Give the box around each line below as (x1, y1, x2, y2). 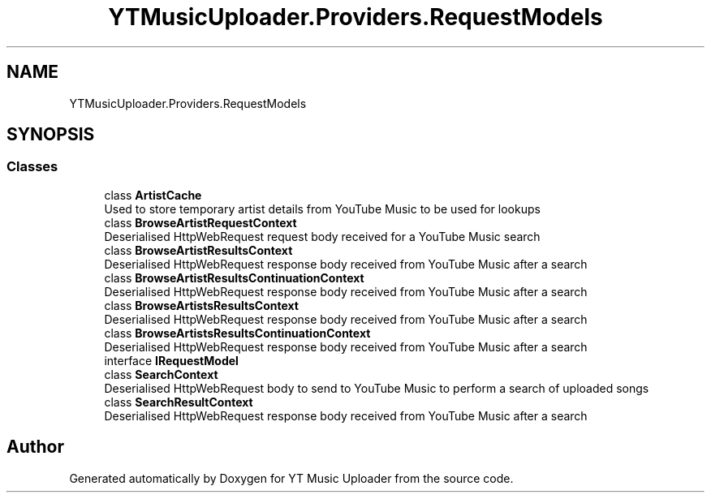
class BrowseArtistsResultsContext (104, 298, 299, 312)
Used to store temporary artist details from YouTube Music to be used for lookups (104, 201, 541, 216)
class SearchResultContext (104, 394, 253, 409)
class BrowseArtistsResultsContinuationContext (104, 325, 371, 340)
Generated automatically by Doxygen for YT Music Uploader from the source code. (69, 471, 514, 485)
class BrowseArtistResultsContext (104, 243, 293, 257)
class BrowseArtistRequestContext (104, 215, 297, 230)
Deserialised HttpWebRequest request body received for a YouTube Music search (104, 229, 541, 243)
